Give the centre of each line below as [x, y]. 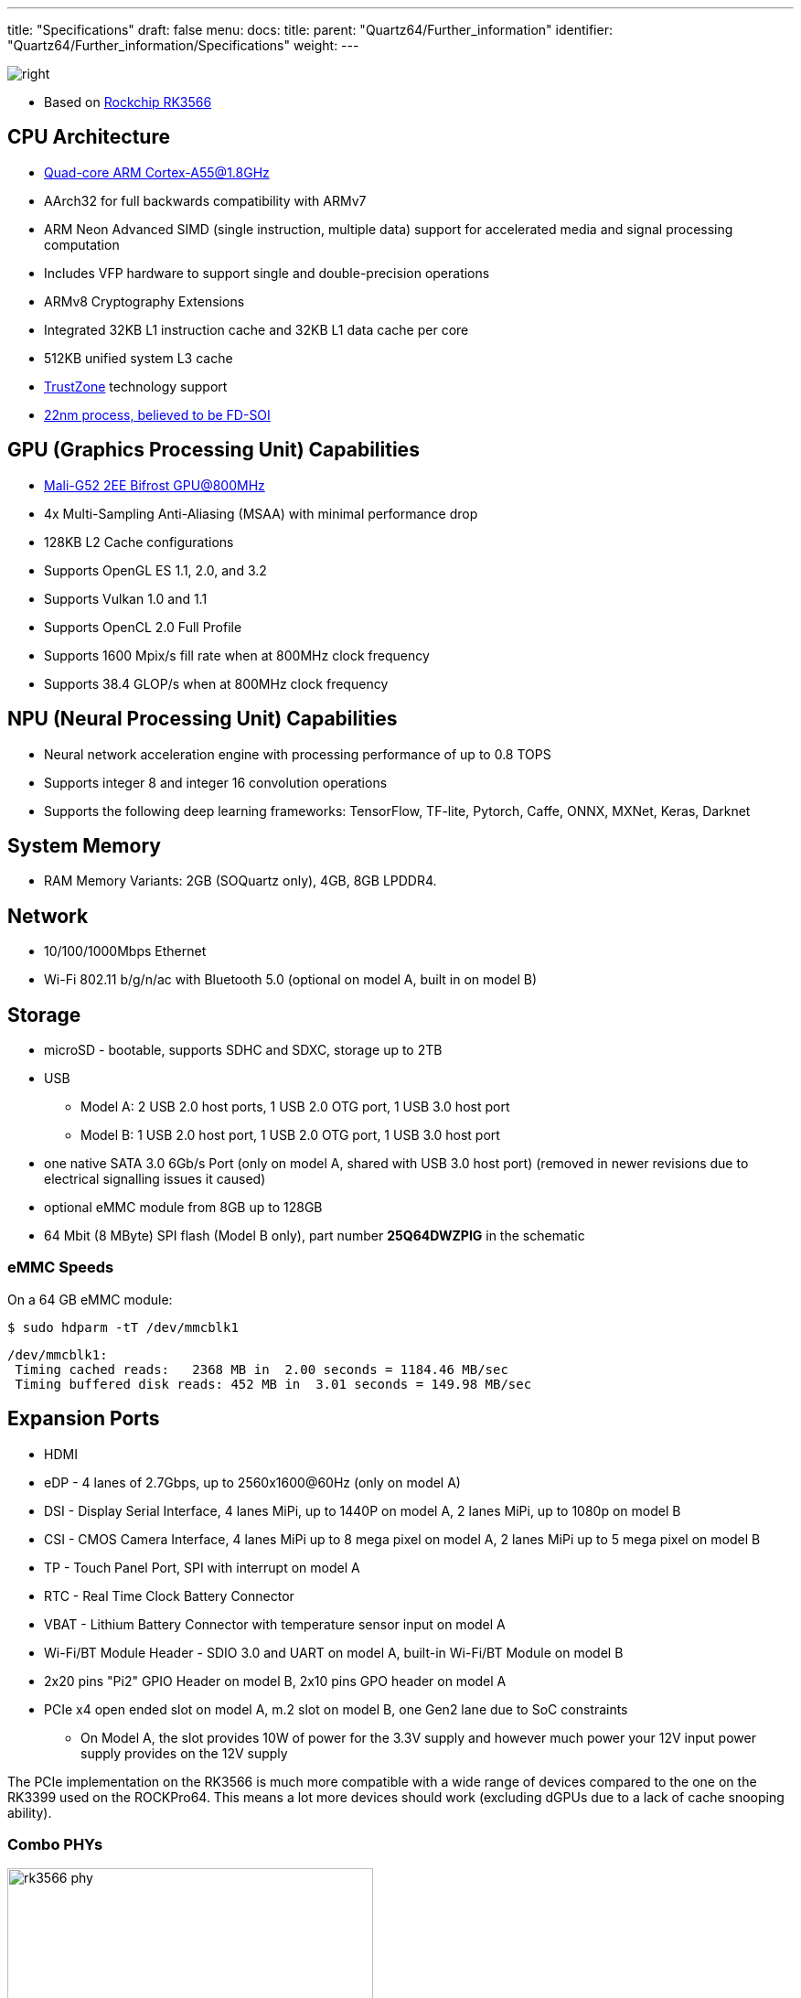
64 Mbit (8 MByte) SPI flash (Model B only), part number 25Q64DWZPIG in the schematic [315, 1236]
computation [82, 244]
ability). [30, 1812]
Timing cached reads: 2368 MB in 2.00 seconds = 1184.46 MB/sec [262, 1369]
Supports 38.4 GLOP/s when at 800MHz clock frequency [216, 683]
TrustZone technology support [136, 386]
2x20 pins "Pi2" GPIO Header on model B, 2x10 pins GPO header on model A [275, 1681]
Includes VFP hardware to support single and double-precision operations [267, 273]
